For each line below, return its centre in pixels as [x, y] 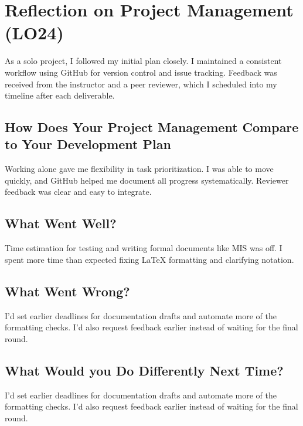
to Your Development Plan [88, 144]
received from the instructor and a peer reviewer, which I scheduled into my [141, 84]
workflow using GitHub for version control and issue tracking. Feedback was [141, 72]
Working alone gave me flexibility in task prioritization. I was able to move [139, 169]
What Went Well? [61, 223]
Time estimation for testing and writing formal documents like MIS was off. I [144, 248]
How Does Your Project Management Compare [152, 127]
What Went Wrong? [67, 291]
